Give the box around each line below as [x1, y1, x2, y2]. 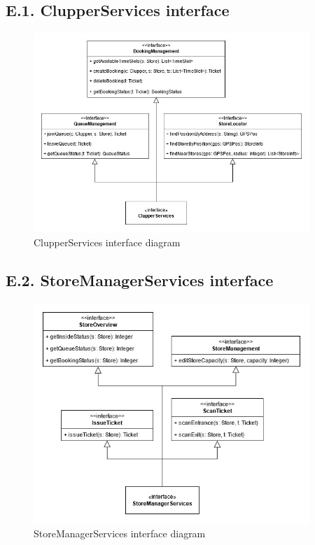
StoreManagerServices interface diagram [34, 525, 206, 540]
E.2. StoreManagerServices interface [6, 269, 274, 290]
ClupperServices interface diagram [34, 234, 181, 249]
